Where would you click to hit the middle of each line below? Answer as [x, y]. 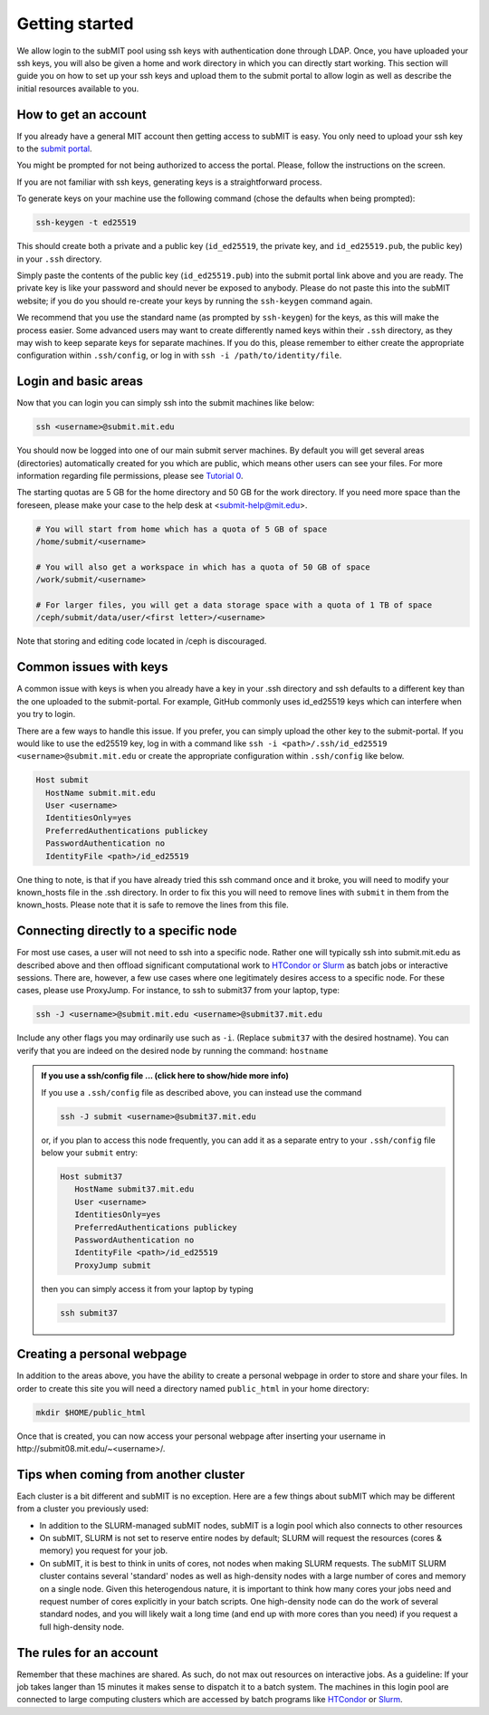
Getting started [75, 24]
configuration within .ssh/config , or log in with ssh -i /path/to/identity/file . [179, 355]
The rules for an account [87, 1653]
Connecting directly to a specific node [127, 931]
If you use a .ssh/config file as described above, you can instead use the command [201, 1092]
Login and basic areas [80, 382]
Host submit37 [91, 1176]
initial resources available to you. [78, 88]
